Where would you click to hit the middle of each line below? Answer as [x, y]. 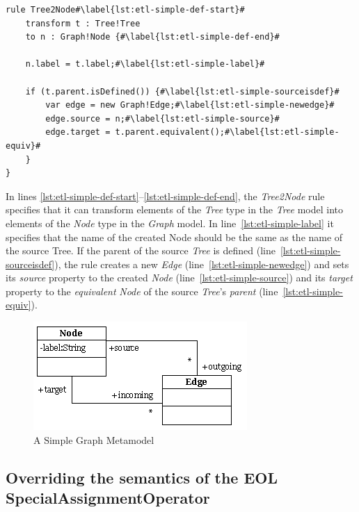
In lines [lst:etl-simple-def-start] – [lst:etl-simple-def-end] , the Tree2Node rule [165, 196]
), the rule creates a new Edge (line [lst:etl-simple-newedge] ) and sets [202, 264]
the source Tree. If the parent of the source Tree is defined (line [141, 250]
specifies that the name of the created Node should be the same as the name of [174, 237]
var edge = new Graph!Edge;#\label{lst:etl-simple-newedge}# [190, 105]
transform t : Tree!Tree [83, 23]
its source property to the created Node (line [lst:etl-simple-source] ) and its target [179, 278]
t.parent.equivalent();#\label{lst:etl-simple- [227, 132]
